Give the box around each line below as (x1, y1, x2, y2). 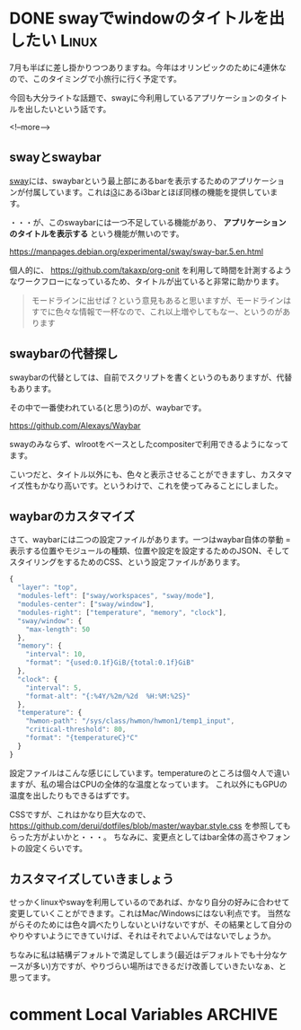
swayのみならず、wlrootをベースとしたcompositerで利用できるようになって (9, 438, 289, 449)
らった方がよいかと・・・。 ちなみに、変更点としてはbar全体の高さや (9, 832, 267, 842)
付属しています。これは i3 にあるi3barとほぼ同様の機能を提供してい (24, 186, 270, 198)
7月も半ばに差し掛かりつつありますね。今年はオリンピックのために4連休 (9, 62, 279, 73)
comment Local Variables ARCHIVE (9, 1004, 279, 1025)
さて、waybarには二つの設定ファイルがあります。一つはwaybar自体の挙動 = (9, 534, 291, 545)
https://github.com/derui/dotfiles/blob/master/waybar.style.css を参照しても (9, 820, 291, 831)
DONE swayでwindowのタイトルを (9, 8, 270, 29)
